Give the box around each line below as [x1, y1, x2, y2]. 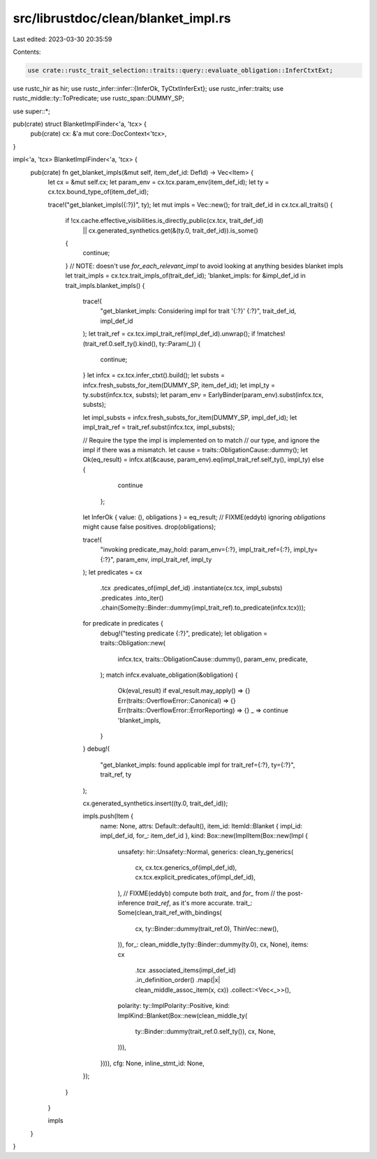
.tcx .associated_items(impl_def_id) [135, 966, 237, 974]
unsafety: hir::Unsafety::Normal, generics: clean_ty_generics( [117, 847, 294, 856]
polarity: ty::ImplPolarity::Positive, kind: [117, 1002, 230, 1010]
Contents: [13, 48, 41, 56]
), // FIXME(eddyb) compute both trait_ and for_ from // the [117, 888, 286, 898]
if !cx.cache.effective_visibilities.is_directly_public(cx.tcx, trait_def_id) [65, 217, 264, 225]
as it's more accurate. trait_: [172, 899, 253, 907]
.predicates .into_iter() [100, 593, 164, 602]
